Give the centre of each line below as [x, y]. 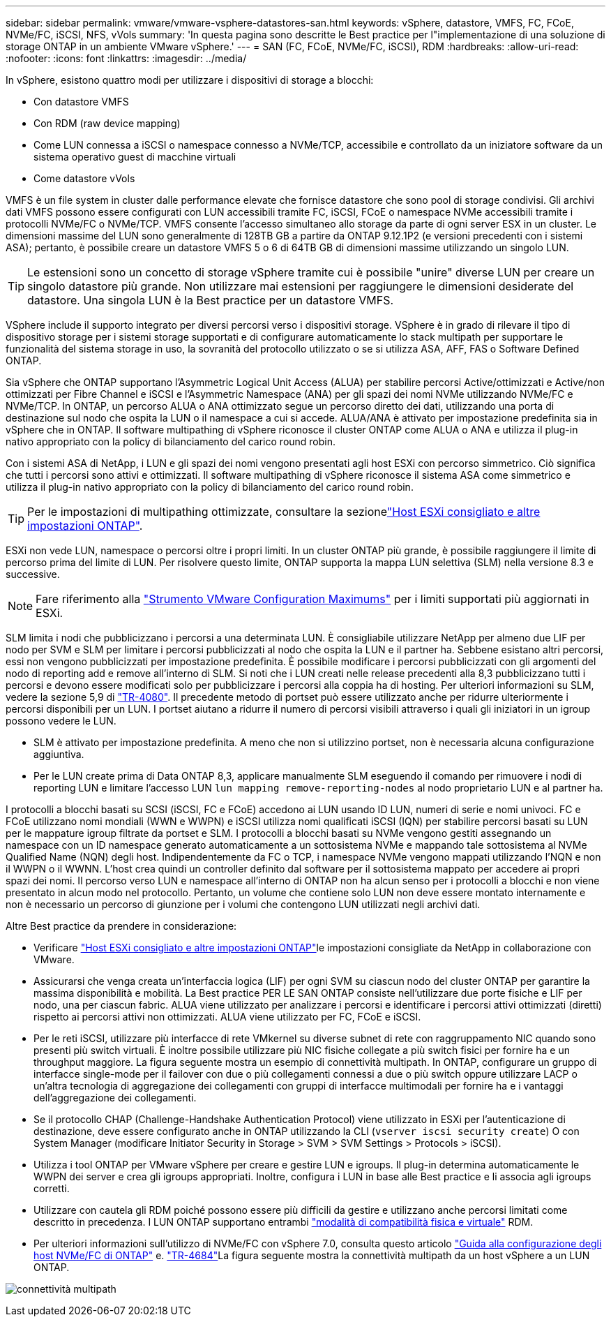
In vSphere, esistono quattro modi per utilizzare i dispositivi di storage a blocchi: [190, 80]
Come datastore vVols [84, 178]
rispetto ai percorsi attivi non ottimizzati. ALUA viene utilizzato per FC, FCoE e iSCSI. [227, 1017]
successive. [33, 574]
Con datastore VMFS [81, 102]
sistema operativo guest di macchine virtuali [135, 157]
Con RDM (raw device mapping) [107, 123]
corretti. [52, 1188]
